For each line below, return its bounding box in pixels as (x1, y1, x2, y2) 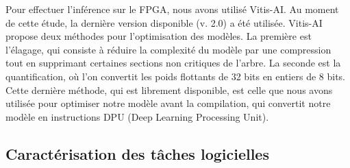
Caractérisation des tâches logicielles (5, 143, 269, 164)
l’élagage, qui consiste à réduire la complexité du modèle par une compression (5, 42, 332, 56)
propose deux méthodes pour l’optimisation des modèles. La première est (5, 29, 312, 43)
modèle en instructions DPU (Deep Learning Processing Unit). (5, 109, 269, 123)
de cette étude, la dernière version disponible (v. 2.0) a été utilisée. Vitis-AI (5, 15, 323, 29)
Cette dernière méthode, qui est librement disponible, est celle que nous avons (5, 82, 333, 97)
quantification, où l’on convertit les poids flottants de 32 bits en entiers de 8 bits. (5, 69, 345, 83)
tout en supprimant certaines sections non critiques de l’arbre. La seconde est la (5, 56, 341, 70)
